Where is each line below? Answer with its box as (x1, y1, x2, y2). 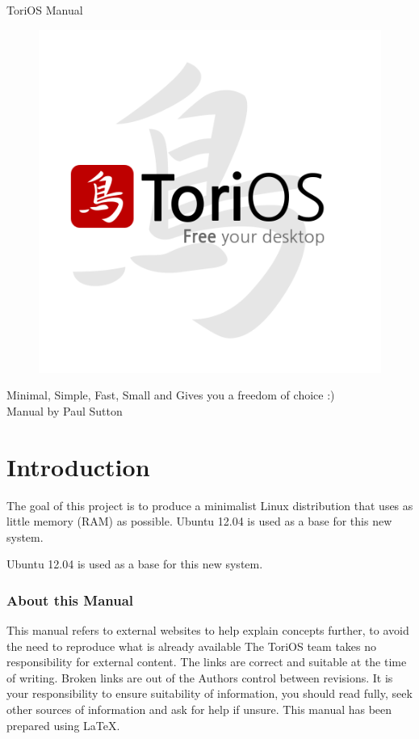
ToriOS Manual (6, 2, 83, 18)
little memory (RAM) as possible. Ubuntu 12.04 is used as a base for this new (6, 513, 392, 530)
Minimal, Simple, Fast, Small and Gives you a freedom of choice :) (6, 386, 335, 403)
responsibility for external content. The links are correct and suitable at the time (6, 653, 407, 670)
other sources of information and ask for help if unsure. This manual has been (6, 701, 392, 718)
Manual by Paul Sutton (6, 402, 123, 419)
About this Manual (6, 589, 134, 610)
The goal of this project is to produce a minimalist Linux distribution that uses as (6, 496, 413, 513)
